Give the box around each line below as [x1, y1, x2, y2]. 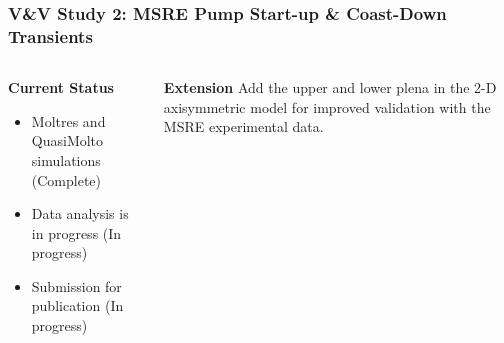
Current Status [8, 77, 114, 98]
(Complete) [31, 169, 102, 190]
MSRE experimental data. [163, 116, 324, 137]
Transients [8, 23, 93, 48]
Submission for [31, 275, 122, 296]
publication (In [31, 295, 124, 316]
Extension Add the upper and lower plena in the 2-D [163, 77, 497, 98]
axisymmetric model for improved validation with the [163, 96, 491, 117]
